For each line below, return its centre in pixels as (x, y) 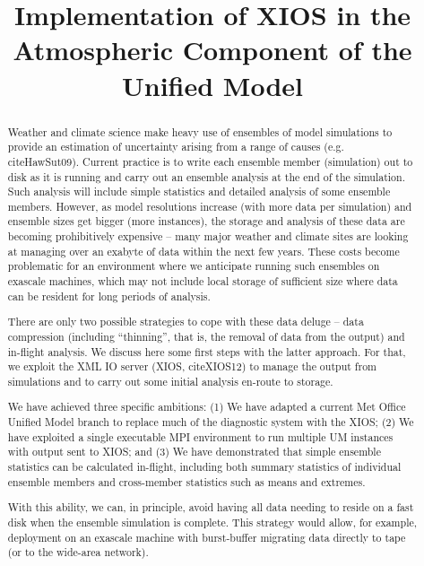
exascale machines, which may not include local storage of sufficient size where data (203, 281)
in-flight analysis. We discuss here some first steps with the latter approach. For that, (207, 351)
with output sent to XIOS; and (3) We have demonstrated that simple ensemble (194, 452)
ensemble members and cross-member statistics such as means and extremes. (186, 481)
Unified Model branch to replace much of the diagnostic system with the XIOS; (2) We (211, 422)
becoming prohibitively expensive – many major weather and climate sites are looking (208, 236)
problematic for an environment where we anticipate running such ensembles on (194, 266)
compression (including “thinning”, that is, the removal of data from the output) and (206, 336)
